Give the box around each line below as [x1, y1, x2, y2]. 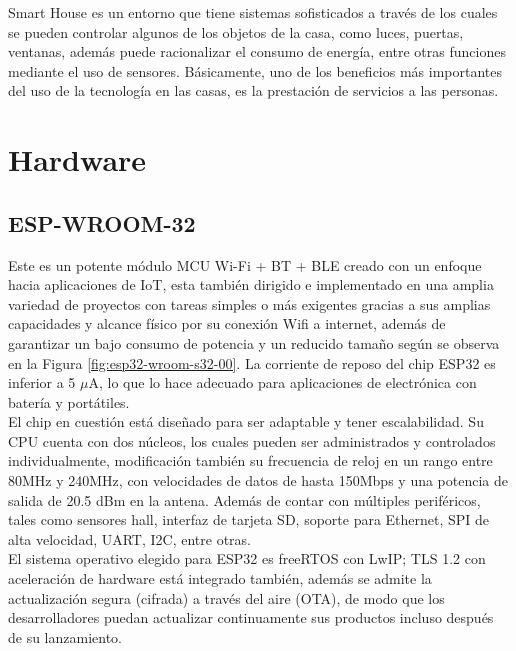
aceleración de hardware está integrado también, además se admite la [8, 568, 432, 589]
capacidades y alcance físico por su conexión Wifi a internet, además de [8, 313, 446, 334]
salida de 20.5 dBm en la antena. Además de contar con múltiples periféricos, [8, 489, 481, 510]
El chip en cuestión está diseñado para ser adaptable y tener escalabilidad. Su [8, 411, 484, 432]
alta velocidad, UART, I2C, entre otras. [8, 528, 252, 549]
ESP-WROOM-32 [8, 207, 196, 238]
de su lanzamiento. [8, 626, 123, 647]
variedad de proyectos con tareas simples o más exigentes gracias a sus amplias [8, 293, 491, 314]
